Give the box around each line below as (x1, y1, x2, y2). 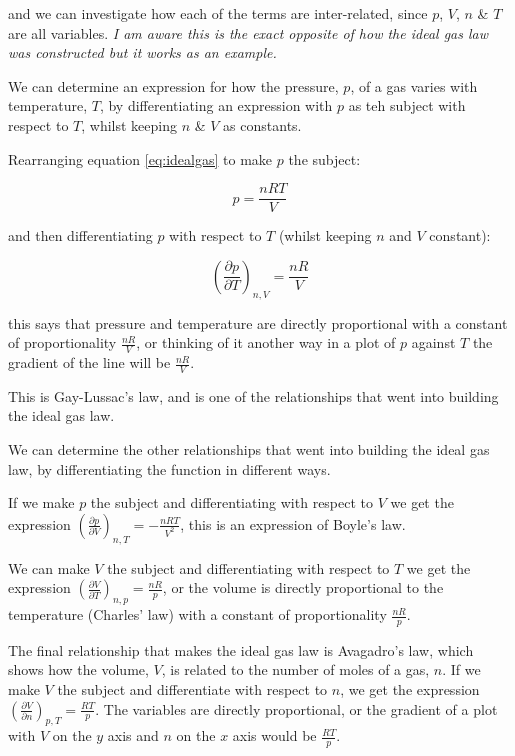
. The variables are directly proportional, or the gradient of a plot (95, 698, 498, 719)
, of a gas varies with (350, 75, 478, 96)
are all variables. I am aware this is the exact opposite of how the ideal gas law (8, 22, 489, 43)
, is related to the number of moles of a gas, (161, 659, 430, 680)
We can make (8, 557, 90, 578)
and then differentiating (8, 225, 153, 246)
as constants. (223, 114, 302, 135)
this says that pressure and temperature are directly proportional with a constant (8, 312, 508, 333)
